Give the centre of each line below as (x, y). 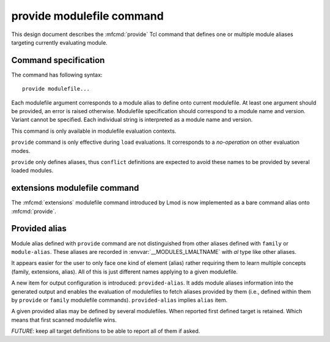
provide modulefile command (88, 16)
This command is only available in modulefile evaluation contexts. (94, 131)
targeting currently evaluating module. (60, 42)
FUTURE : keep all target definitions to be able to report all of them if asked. (106, 331)
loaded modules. (32, 171)
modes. (21, 151)
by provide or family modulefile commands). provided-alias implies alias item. (119, 300)
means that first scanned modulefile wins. (64, 320)
